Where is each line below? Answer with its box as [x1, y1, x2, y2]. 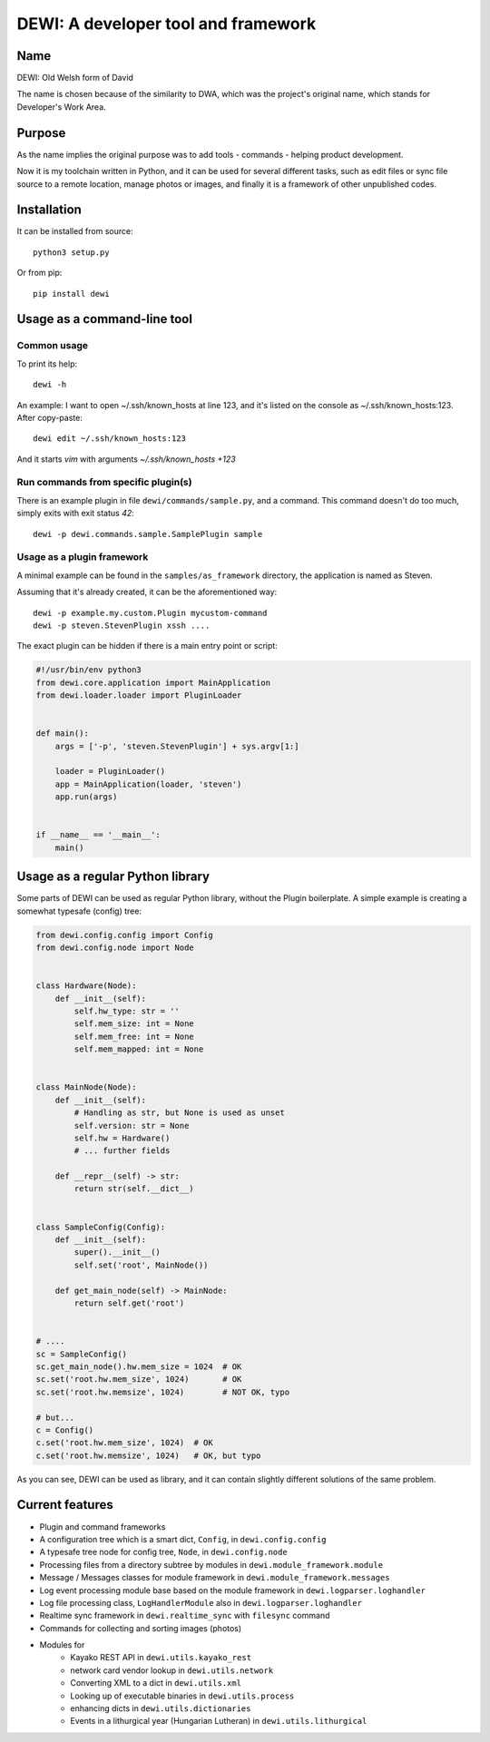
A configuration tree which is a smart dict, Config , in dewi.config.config [39, 1533, 327, 1544]
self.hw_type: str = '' [73, 1006, 181, 1016]
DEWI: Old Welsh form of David [16, 73, 133, 83]
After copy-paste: [16, 412, 83, 423]
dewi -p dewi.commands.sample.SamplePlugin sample [33, 529, 263, 539]
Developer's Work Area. [16, 101, 106, 113]
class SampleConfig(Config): [35, 1221, 166, 1232]
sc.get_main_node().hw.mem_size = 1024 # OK [35, 1361, 242, 1372]
